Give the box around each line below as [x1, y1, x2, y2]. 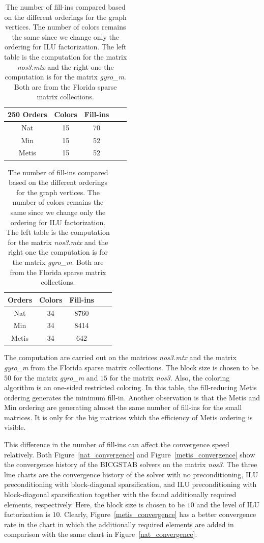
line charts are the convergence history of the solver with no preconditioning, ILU [4, 469, 258, 479]
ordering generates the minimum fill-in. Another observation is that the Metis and [4, 392, 260, 402]
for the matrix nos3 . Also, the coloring [109, 372, 230, 383]
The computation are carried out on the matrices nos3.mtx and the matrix [4, 352, 237, 363]
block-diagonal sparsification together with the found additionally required [4, 489, 237, 500]
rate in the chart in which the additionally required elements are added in [4, 519, 234, 529]
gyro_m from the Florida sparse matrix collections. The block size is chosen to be [4, 362, 259, 372]
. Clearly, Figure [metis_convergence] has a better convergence [60, 509, 256, 520]
